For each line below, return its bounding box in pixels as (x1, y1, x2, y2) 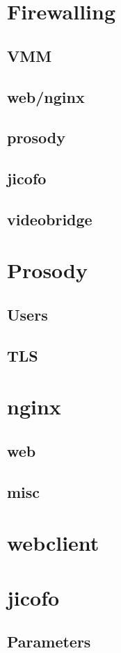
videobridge (7, 208, 92, 229)
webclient (7, 529, 99, 557)
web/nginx (7, 86, 85, 107)
